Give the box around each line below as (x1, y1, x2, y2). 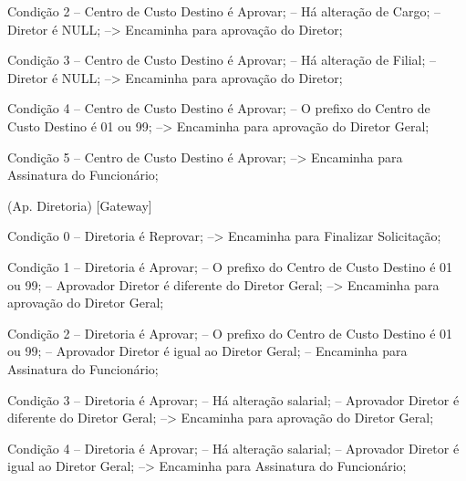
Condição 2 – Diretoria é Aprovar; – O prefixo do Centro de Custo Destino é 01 (7, 323, 453, 342)
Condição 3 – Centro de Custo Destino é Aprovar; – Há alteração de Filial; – (7, 50, 437, 69)
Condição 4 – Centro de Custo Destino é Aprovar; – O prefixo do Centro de (7, 99, 430, 118)
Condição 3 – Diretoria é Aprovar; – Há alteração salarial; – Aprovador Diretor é (7, 390, 460, 409)
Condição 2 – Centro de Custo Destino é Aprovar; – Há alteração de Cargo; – (7, 2, 440, 20)
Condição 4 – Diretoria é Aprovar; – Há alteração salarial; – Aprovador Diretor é (7, 438, 460, 457)
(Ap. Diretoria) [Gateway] (7, 195, 152, 214)
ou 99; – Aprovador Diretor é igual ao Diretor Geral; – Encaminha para (7, 341, 408, 361)
